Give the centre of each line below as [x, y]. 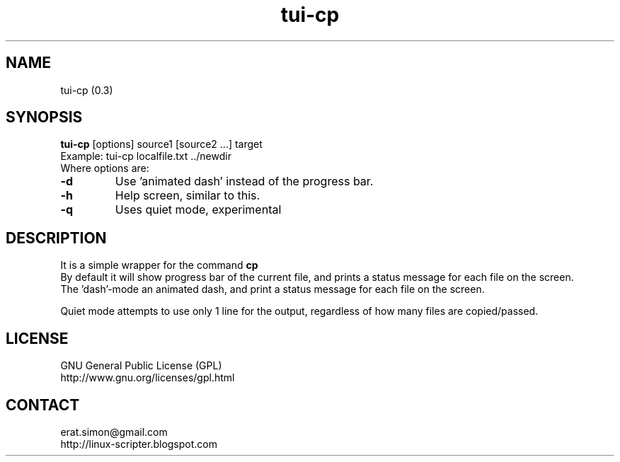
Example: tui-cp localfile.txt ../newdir [146, 156]
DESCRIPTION [56, 238]
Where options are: [105, 168]
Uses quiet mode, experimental [198, 210]
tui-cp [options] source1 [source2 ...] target [161, 144]
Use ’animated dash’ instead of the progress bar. [244, 181]
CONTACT [43, 405]
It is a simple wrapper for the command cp [159, 265]
